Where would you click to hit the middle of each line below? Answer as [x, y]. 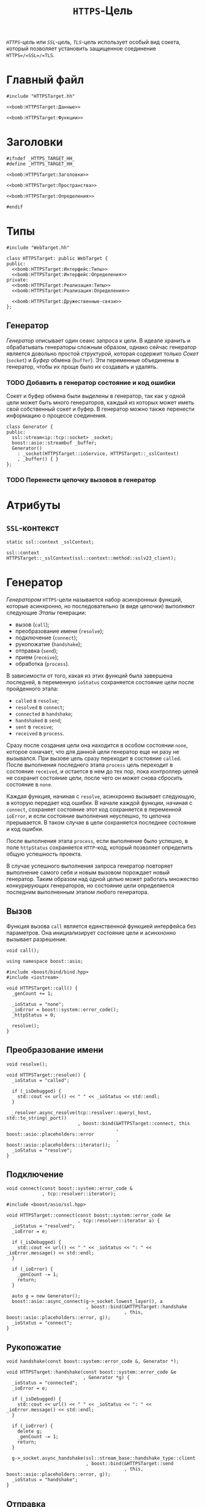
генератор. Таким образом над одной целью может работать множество [102, 879]
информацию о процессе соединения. [57, 416]
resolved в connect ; [40, 707]
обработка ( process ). [42, 663]
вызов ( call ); [32, 624]
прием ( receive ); [37, 657]
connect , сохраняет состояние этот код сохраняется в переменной [94, 809]
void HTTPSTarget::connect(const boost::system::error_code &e [89, 1216]
